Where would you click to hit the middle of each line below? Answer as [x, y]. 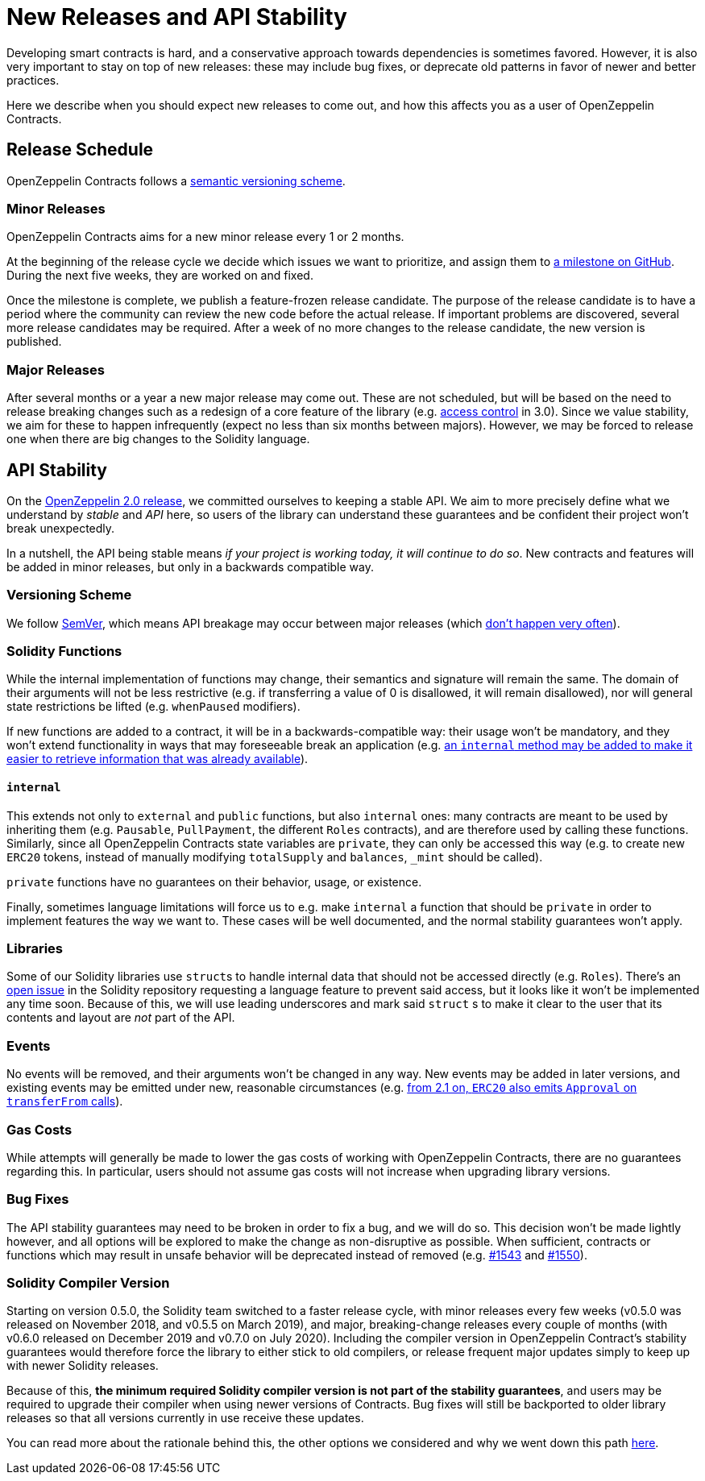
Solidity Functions [64, 651]
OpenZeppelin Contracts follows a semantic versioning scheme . [176, 180]
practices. [33, 80]
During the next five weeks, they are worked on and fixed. [160, 276]
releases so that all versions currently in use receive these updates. [185, 1418]
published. [34, 342]
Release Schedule [80, 150]
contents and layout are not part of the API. [121, 1018]
